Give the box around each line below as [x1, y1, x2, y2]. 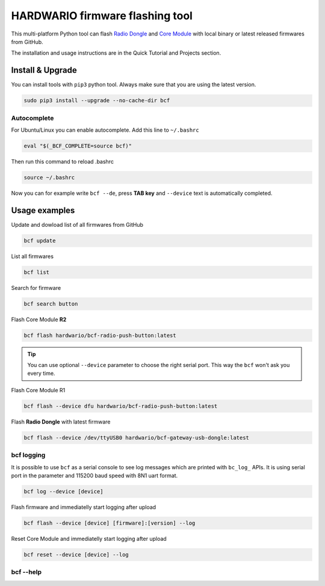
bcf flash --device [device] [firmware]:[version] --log [23, 519, 196, 526]
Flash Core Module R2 [11, 316, 67, 323]
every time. [27, 370, 55, 377]
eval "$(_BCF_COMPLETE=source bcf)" [23, 142, 132, 149]
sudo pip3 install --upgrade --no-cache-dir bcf [23, 97, 170, 104]
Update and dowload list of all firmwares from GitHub [11, 221, 144, 228]
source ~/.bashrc [23, 174, 75, 180]
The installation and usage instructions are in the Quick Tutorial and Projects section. [11, 49, 221, 57]
